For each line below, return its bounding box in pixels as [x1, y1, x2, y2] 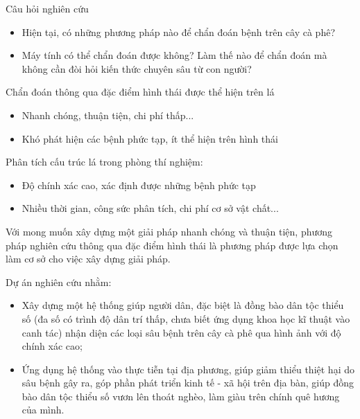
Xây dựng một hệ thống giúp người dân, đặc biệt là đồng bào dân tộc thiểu [22, 298, 344, 312]
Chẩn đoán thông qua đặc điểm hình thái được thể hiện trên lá [6, 84, 275, 99]
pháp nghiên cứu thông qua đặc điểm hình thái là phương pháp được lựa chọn [6, 238, 338, 252]
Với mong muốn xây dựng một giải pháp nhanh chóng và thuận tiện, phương [6, 224, 333, 238]
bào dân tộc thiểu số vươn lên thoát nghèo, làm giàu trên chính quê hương [22, 389, 340, 403]
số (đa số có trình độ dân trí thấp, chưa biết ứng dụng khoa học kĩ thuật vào [22, 311, 350, 326]
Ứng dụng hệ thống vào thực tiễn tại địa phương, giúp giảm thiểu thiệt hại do [22, 362, 354, 376]
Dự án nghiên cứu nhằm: [6, 274, 112, 289]
